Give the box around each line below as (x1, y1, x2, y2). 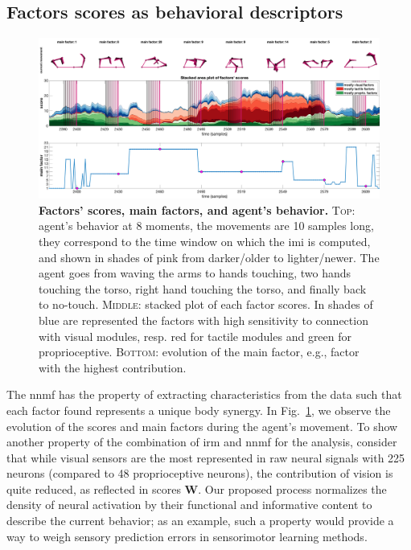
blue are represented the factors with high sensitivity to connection (39, 311, 368, 328)
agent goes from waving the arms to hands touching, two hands (39, 265, 351, 281)
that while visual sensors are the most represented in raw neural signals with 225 (6, 449, 405, 466)
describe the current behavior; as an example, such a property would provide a (6, 512, 394, 529)
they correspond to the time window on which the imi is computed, (39, 232, 371, 249)
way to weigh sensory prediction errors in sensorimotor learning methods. (6, 527, 368, 544)
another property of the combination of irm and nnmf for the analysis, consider (6, 433, 397, 450)
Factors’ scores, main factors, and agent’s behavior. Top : (39, 201, 356, 218)
